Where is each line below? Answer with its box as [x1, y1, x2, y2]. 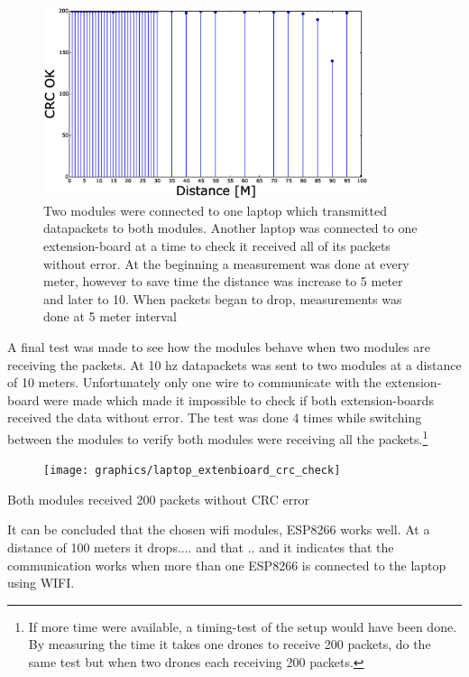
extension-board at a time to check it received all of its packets [43, 236, 391, 255]
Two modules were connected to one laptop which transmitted [43, 200, 387, 219]
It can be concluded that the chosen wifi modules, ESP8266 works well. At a [7, 520, 430, 539]
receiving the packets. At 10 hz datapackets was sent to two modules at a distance [7, 355, 462, 374]
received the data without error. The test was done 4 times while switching [7, 408, 422, 427]
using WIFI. [7, 573, 75, 592]
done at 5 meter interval [43, 307, 177, 326]
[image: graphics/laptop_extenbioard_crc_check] [43, 464, 341, 478]
